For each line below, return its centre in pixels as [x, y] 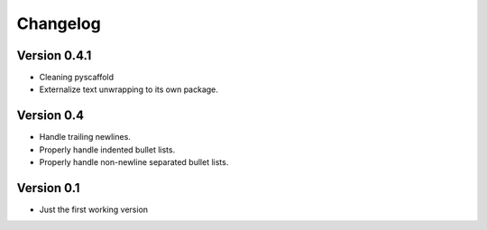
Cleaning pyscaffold [77, 78]
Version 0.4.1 [54, 55]
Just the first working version [94, 210]
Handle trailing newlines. [85, 137]
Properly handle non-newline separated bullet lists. [134, 162]
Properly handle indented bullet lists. [107, 150]
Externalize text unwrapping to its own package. [129, 89]
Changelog [59, 23]
